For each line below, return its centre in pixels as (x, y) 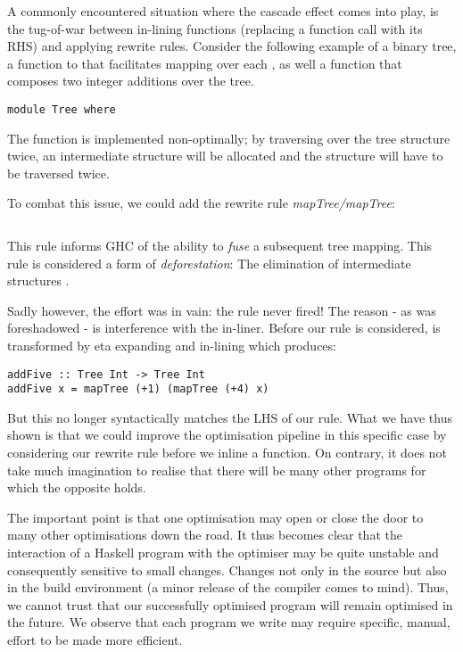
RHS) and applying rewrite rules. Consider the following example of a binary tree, (232, 46)
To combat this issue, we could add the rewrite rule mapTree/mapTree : (201, 203)
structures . (38, 281)
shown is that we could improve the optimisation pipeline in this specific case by (227, 435)
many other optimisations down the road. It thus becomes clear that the (205, 535)
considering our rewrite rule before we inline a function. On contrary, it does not (227, 453)
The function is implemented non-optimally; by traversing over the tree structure (229, 138)
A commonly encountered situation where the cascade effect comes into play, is (223, 11)
